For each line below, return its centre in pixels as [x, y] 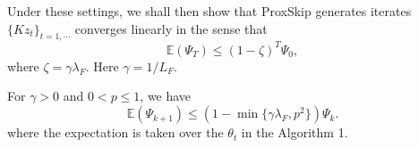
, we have [166, 96]
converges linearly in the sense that [171, 28]
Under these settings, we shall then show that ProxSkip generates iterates [209, 11]
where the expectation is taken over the [115, 132]
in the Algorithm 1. [294, 132]
